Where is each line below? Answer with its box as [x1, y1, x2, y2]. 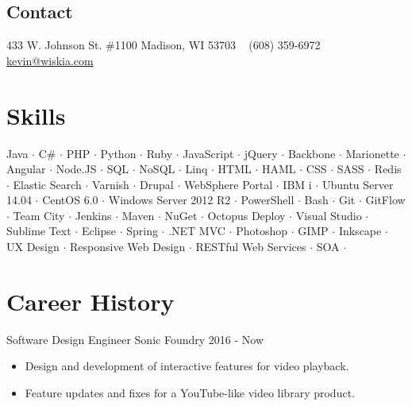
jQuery [244, 145, 278, 161]
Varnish [92, 176, 129, 192]
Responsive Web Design [70, 238, 186, 255]
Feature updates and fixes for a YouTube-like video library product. [25, 384, 355, 400]
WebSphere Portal [183, 176, 273, 192]
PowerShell [241, 191, 295, 208]
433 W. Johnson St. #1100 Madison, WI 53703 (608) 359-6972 [6, 37, 321, 53]
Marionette [345, 145, 399, 161]
